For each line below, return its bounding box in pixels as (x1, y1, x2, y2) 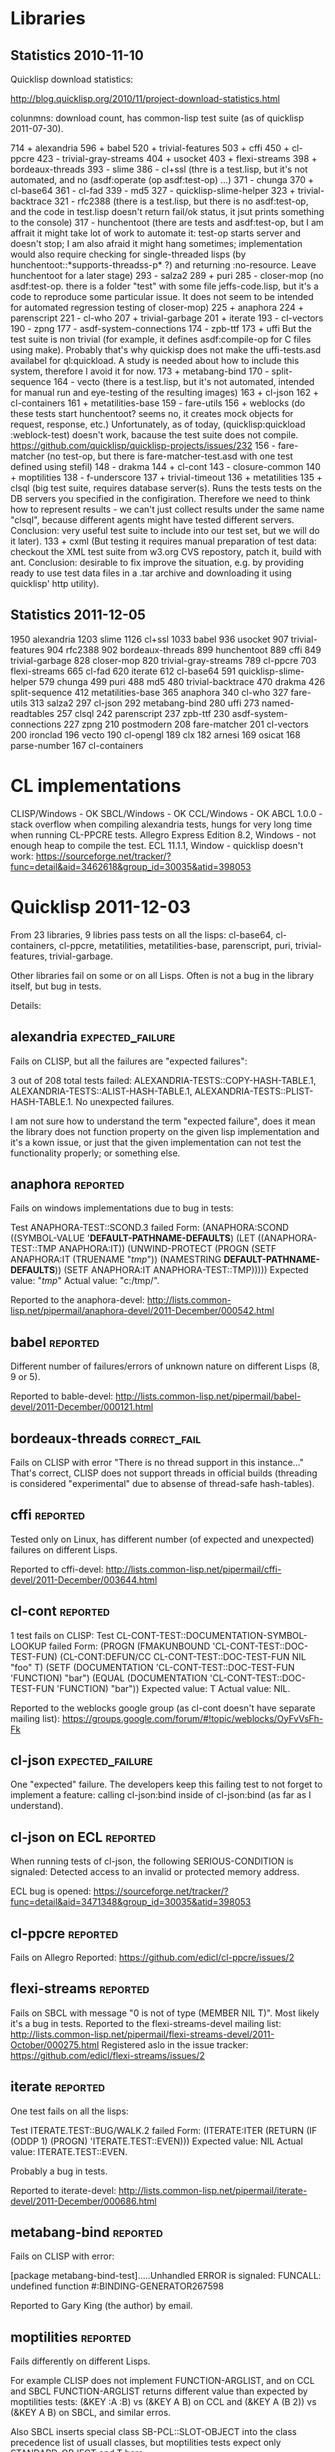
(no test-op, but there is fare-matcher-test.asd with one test (46, 450, 293, 462)
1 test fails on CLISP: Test (10, 1629, 115, 1641)
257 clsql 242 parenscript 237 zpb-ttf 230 (56, 707, 230, 719)
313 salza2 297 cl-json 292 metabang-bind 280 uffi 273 (29, 697, 260, 709)
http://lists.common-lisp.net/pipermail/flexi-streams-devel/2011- (10, 2028, 275, 2040)
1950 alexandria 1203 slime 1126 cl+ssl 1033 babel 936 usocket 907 (10, 633, 289, 645)
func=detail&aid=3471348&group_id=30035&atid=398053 (10, 1896, 252, 1908)
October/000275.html (10, 2038, 100, 2051)
